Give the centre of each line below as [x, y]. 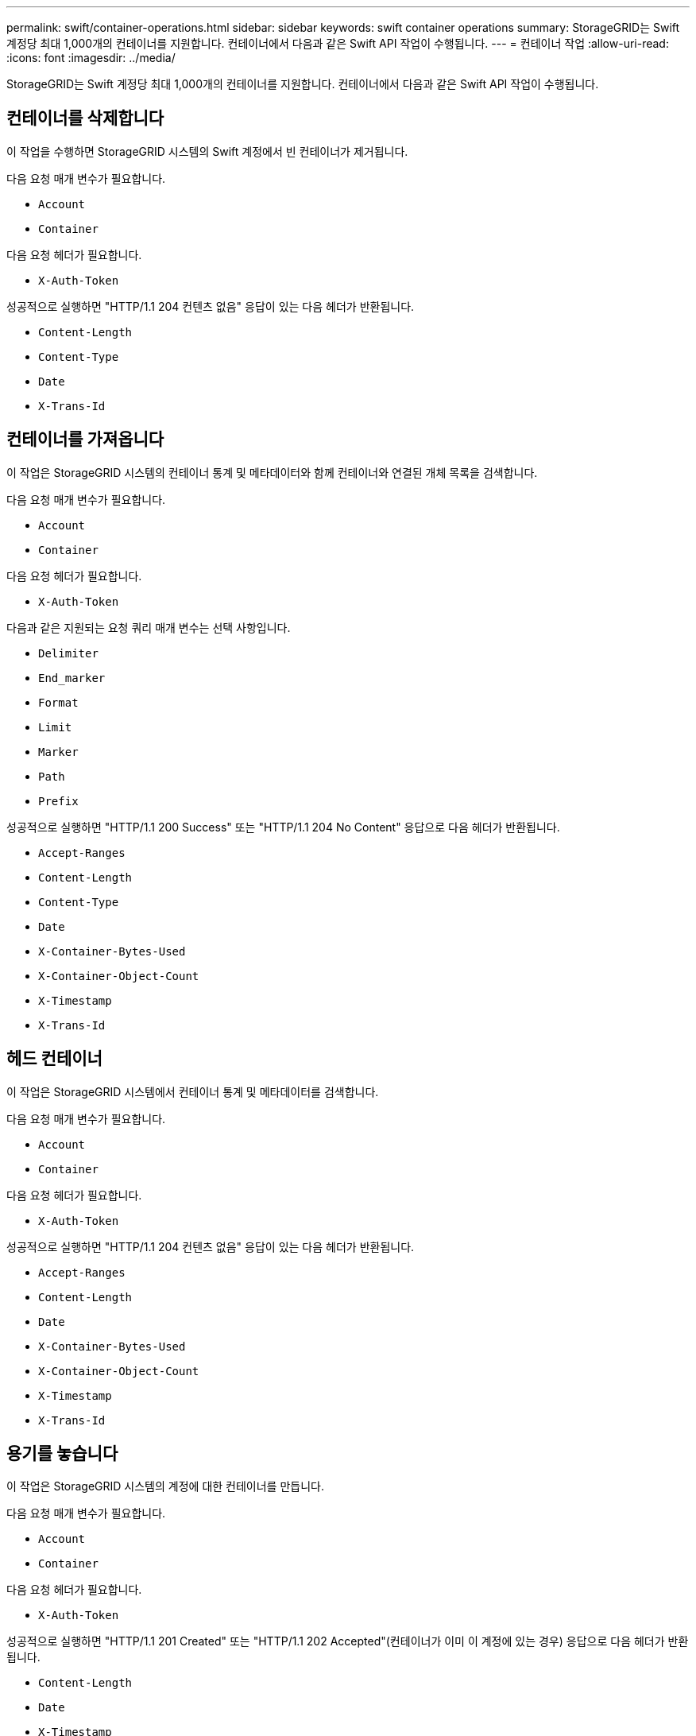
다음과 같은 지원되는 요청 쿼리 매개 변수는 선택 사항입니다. [149, 627]
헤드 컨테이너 [54, 1059]
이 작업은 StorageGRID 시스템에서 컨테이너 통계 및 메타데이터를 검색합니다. [193, 1091]
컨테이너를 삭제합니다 [85, 118]
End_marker [72, 678]
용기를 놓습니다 [62, 1453]
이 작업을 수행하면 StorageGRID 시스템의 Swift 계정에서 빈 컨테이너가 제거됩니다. [207, 151]
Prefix [58, 801]
